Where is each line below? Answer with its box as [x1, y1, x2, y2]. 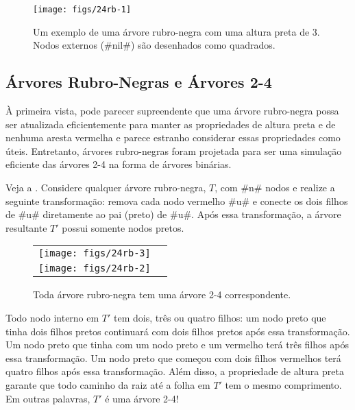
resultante [5, 220, 47, 234]
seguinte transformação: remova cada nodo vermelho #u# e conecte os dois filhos [5, 193, 348, 208]
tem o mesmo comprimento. [225, 377, 342, 391]
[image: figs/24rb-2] [38, 263, 151, 274]
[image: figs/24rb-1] [33, 5, 132, 14]
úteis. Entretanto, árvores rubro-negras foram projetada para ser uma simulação [5, 143, 342, 158]
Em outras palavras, [5, 391, 90, 405]
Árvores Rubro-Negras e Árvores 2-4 [5, 71, 272, 93]
